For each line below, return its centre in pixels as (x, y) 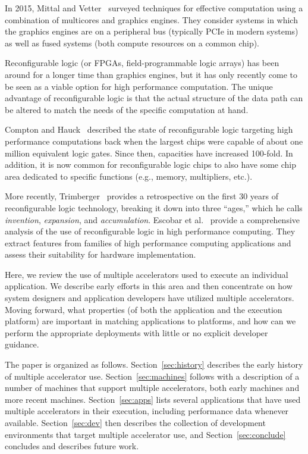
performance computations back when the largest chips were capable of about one (154, 141)
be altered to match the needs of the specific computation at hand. (127, 109)
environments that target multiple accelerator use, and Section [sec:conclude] (145, 434)
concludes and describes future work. (72, 446)
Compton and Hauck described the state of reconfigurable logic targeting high (149, 129)
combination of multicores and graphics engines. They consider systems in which (151, 19)
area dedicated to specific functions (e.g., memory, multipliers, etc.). (129, 176)
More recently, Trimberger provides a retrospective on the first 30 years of (142, 196)
